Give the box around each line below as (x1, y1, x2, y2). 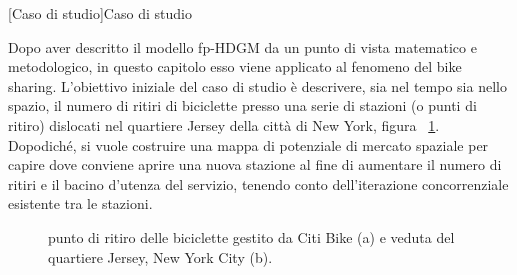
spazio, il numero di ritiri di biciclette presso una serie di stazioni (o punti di (8, 95, 477, 116)
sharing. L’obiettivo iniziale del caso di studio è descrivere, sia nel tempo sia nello (8, 75, 507, 96)
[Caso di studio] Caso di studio (8, 3, 192, 23)
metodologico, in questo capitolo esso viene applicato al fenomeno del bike (8, 56, 462, 77)
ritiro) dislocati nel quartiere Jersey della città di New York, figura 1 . (8, 114, 440, 135)
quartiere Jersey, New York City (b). (48, 246, 273, 267)
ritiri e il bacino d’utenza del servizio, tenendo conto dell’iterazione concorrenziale (8, 173, 509, 194)
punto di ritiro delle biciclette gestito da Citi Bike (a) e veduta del (48, 226, 455, 247)
